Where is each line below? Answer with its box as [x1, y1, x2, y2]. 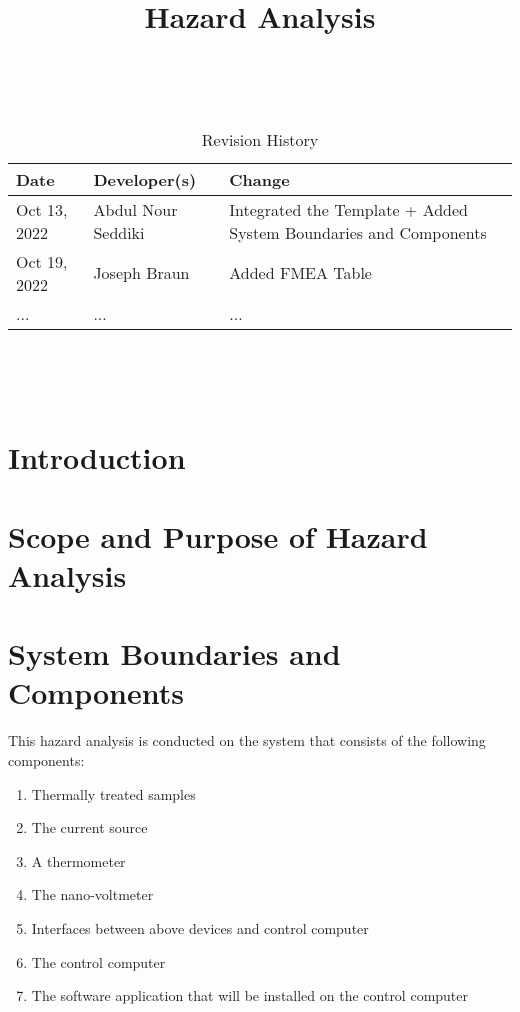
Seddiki [93, 220, 145, 244]
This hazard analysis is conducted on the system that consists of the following [8, 730, 486, 751]
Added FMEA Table [229, 261, 372, 285]
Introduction [8, 437, 186, 478]
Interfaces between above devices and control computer [31, 917, 369, 938]
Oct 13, [16, 197, 68, 221]
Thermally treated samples [31, 783, 196, 804]
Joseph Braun [93, 261, 190, 285]
